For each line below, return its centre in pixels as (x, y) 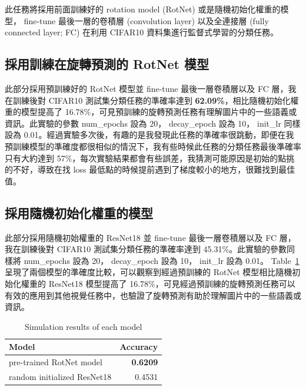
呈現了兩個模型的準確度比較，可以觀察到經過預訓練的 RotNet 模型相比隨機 (149, 272)
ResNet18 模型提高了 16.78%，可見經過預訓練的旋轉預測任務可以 (172, 283)
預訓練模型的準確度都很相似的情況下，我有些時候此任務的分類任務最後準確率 (153, 146)
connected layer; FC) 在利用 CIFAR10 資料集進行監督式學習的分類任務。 (142, 32)
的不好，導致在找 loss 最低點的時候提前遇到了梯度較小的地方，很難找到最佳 (150, 169)
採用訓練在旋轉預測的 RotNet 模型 (107, 64)
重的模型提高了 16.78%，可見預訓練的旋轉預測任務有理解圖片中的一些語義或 (151, 112)
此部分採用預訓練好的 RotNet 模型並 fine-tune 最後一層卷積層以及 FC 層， (147, 88)
